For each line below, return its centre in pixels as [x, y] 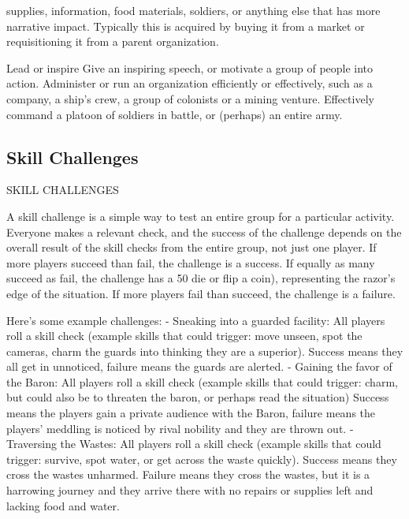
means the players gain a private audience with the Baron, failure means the [191, 413]
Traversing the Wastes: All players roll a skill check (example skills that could [194, 444]
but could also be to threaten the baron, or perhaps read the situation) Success [198, 397]
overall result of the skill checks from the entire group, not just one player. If [191, 247]
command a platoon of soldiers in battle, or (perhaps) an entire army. [175, 114]
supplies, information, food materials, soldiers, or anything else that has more [193, 10]
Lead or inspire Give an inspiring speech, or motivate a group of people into [190, 67]
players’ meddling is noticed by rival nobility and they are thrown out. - [180, 428]
